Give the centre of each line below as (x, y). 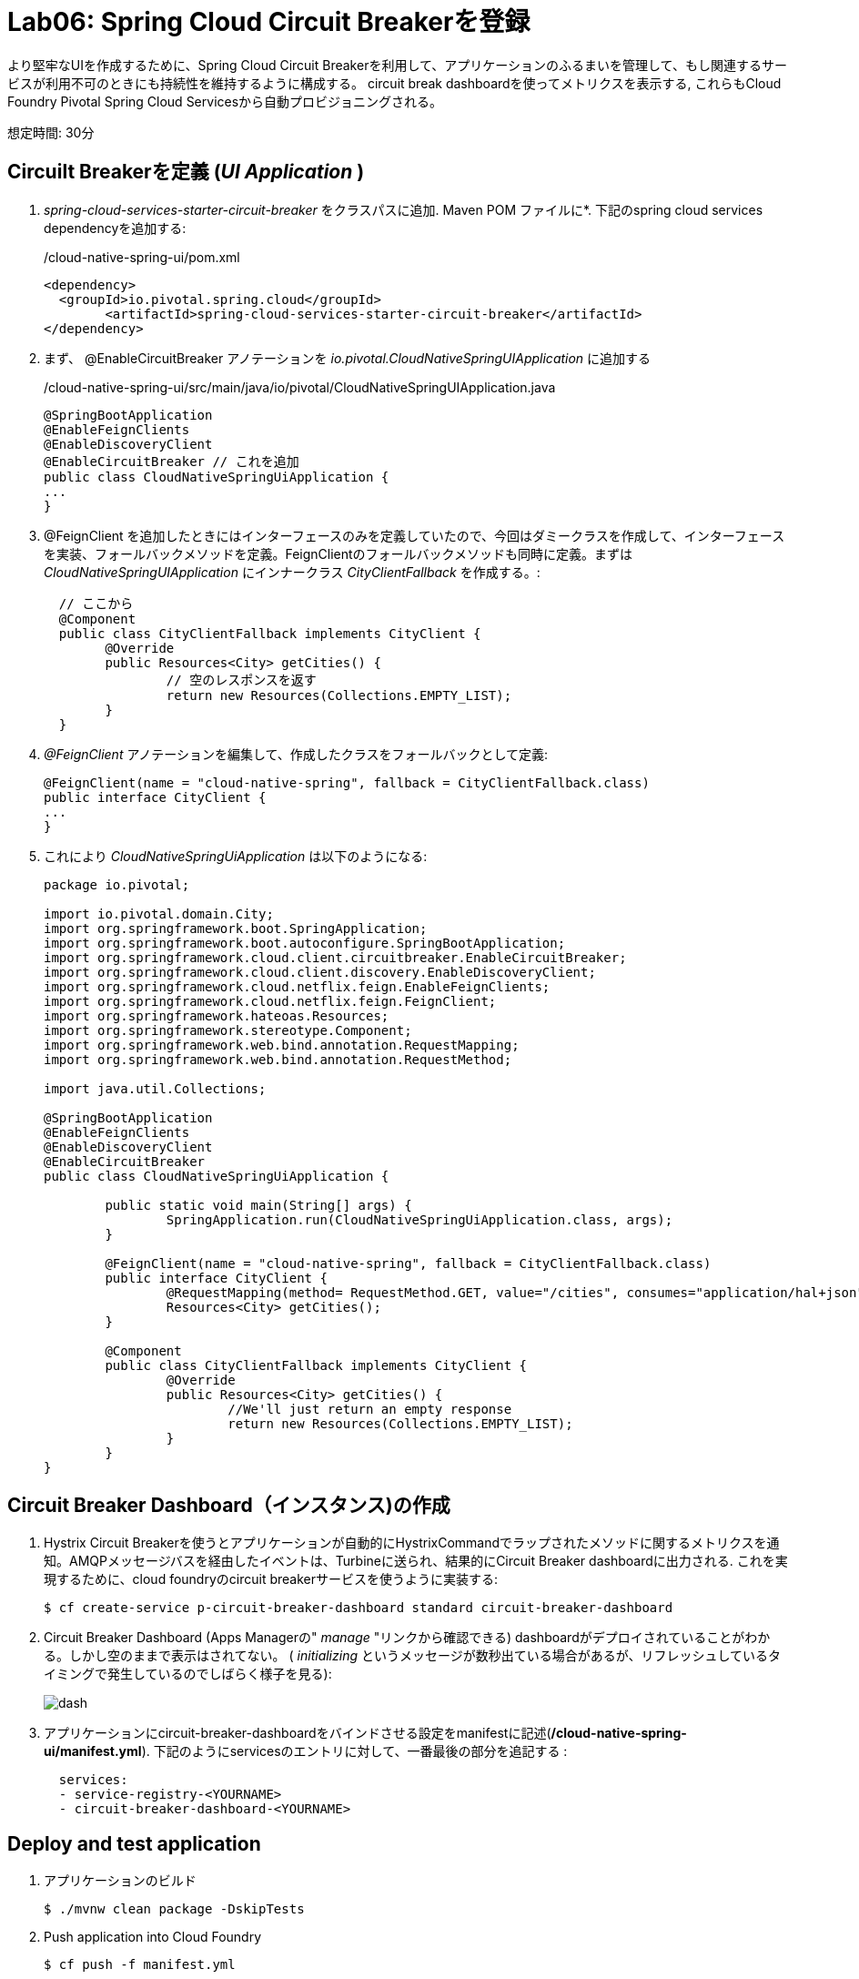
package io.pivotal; (117, 884)
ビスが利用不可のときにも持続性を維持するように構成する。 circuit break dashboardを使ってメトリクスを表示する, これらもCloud (394, 83)
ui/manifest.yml (93, 1751)
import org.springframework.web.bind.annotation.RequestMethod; (278, 1059)
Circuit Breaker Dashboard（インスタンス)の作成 (229, 1506)
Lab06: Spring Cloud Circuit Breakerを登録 (269, 22)
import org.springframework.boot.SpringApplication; (236, 928)
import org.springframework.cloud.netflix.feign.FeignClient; (270, 1001)
